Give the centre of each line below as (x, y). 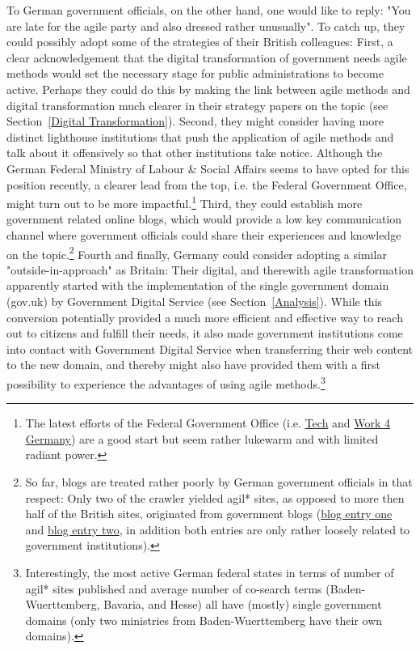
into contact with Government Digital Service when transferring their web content (210, 348)
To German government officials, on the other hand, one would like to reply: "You (209, 10)
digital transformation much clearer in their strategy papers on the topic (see (197, 105)
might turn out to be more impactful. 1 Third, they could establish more (185, 202)
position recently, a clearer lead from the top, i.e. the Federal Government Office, (207, 184)
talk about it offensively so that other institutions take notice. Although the (195, 153)
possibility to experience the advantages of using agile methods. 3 (166, 382)
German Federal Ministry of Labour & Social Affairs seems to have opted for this (208, 168)
